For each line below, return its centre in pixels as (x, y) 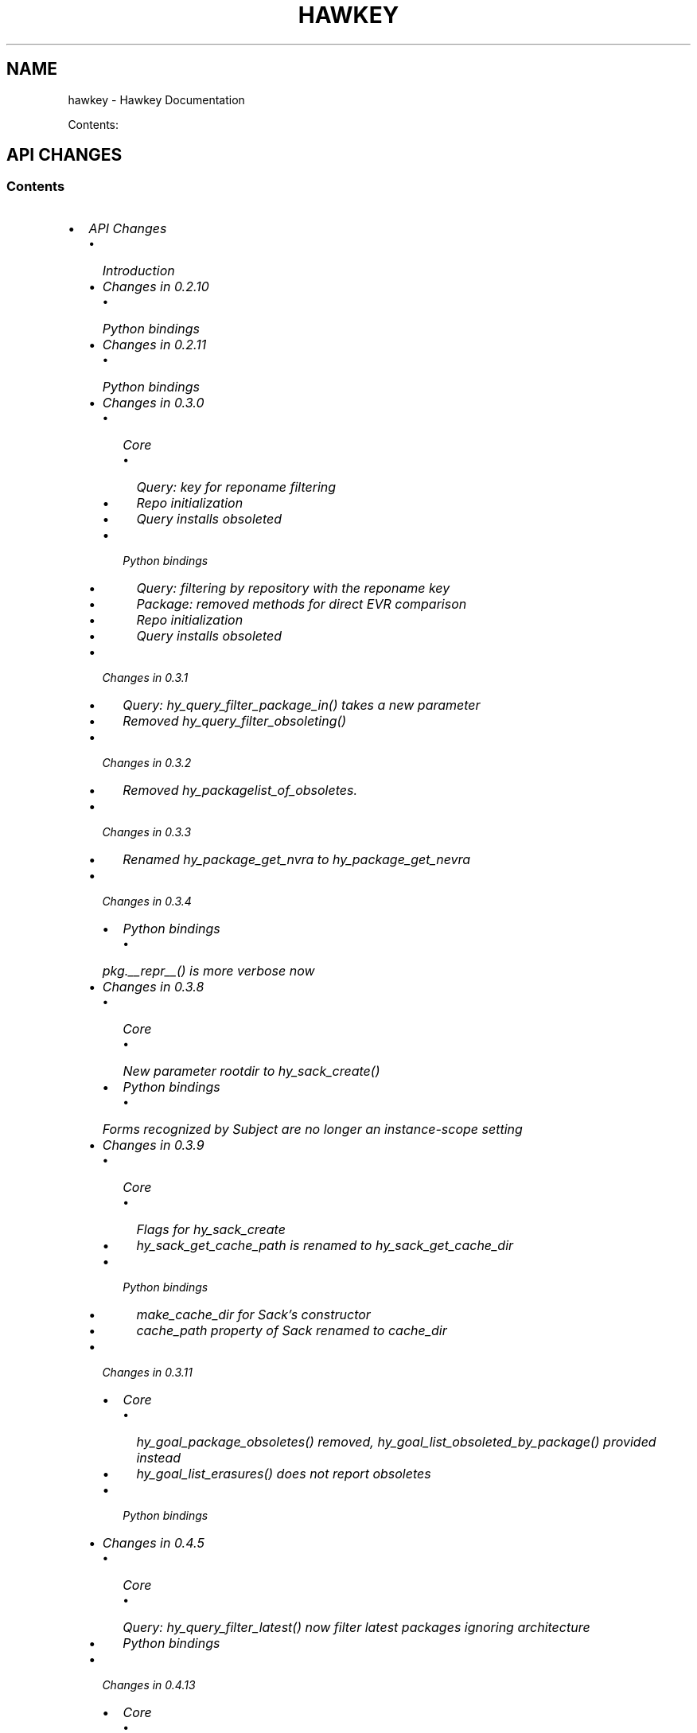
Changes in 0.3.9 (153, 1145)
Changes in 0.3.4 (147, 901)
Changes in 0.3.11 (148, 1372)
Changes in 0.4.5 (153, 1542)
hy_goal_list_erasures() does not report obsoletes (284, 1473)
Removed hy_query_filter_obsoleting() (235, 720)
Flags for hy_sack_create (211, 1229)
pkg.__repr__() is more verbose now (208, 970)
